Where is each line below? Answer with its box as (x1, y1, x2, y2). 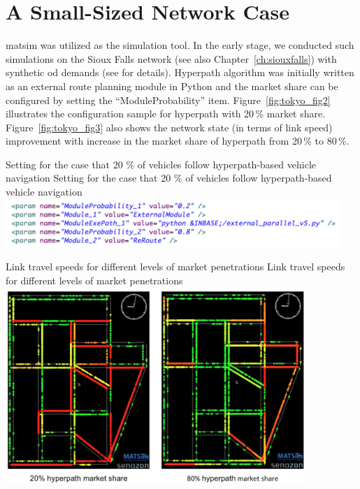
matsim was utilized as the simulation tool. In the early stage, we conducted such (6, 38, 354, 52)
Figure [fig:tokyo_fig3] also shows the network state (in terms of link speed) (6, 119, 333, 134)
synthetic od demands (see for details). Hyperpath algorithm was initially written (6, 65, 354, 80)
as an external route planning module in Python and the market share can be (6, 78, 338, 93)
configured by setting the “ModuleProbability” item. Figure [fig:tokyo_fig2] (6, 92, 331, 107)
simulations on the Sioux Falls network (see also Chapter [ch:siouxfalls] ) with (6, 51, 337, 66)
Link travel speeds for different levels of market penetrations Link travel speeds (6, 259, 345, 274)
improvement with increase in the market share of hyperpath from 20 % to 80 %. (6, 133, 350, 148)
